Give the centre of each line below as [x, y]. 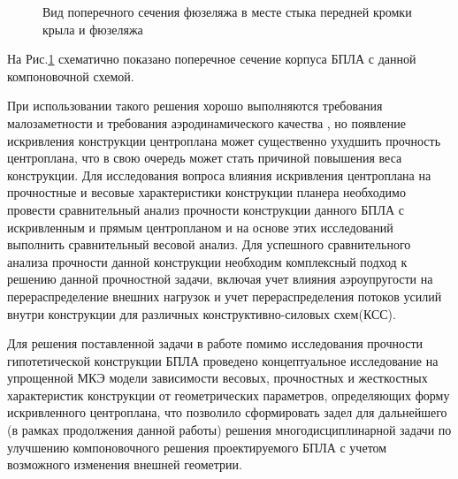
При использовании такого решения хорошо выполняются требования [195, 106]
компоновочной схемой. [71, 76]
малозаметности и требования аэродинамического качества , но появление [206, 122]
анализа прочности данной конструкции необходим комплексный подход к [207, 261]
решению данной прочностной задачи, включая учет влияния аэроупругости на [220, 279]
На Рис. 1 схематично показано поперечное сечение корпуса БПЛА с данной [212, 59]
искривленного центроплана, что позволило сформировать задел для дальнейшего [227, 412]
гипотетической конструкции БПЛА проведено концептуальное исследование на [223, 360]
